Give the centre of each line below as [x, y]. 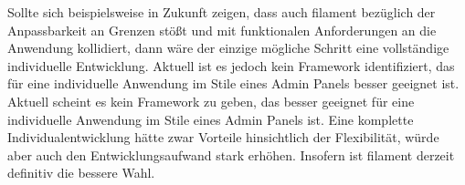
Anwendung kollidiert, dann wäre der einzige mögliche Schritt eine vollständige [228, 48]
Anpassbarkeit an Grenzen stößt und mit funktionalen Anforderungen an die [222, 30]
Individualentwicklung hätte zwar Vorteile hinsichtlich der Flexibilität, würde [223, 137]
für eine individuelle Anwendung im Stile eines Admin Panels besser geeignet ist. [233, 83]
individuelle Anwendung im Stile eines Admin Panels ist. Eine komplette [211, 119]
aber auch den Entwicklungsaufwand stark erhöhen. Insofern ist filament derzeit [231, 154]
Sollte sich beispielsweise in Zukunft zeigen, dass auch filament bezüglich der [222, 12]
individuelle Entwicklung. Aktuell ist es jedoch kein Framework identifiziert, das [231, 65]
